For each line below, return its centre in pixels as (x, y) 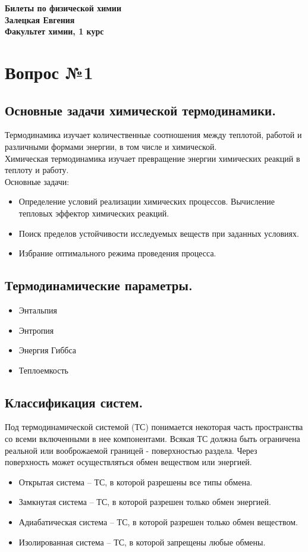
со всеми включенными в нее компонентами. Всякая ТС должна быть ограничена (153, 439)
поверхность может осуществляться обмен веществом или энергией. (128, 462)
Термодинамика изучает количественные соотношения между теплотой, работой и (153, 135)
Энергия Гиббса (47, 350)
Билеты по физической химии (63, 8)
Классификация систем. (74, 402)
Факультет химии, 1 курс (54, 31)
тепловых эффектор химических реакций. (94, 213)
